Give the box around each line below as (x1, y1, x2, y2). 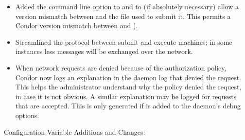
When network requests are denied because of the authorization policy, (15, 62, 227, 72)
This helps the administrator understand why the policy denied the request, (15, 82, 242, 92)
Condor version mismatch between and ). (15, 20, 138, 31)
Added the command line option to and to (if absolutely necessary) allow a (15, 1, 239, 11)
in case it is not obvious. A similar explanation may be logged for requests (15, 91, 237, 101)
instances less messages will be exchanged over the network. (15, 46, 193, 56)
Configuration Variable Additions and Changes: (4, 126, 145, 137)
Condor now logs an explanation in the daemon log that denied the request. (15, 72, 241, 82)
